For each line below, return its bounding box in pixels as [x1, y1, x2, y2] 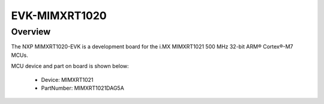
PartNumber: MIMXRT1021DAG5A [41, 84, 124, 91]
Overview [11, 26, 51, 37]
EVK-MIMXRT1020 [11, 9, 107, 22]
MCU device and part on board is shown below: [11, 63, 129, 70]
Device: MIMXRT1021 [41, 76, 94, 83]
